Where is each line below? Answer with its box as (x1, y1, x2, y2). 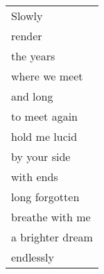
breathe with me (11, 209, 91, 225)
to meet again (11, 108, 78, 124)
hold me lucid (11, 128, 78, 144)
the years (11, 48, 55, 64)
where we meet (11, 68, 83, 84)
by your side (11, 148, 71, 164)
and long (11, 88, 53, 104)
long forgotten (11, 189, 80, 205)
